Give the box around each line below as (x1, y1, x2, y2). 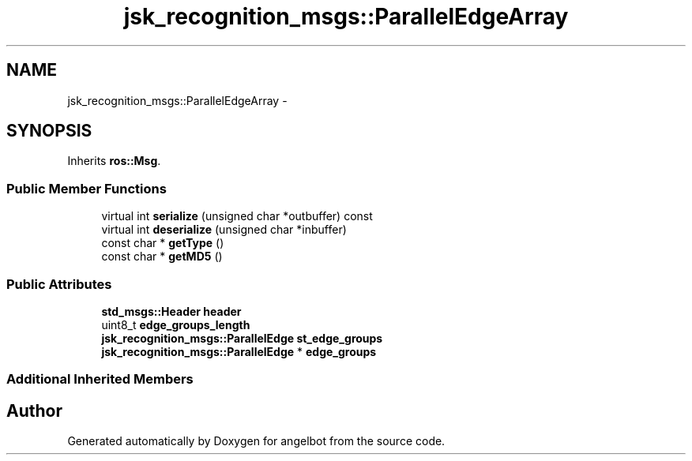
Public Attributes (6, 275, 112, 292)
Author (6, 400, 62, 421)
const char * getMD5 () (101, 249, 223, 264)
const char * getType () (101, 236, 224, 250)
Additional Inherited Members (6, 371, 194, 388)
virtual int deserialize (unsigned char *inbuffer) (101, 223, 347, 237)
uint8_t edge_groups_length (101, 317, 250, 332)
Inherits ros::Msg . (67, 154, 161, 168)
